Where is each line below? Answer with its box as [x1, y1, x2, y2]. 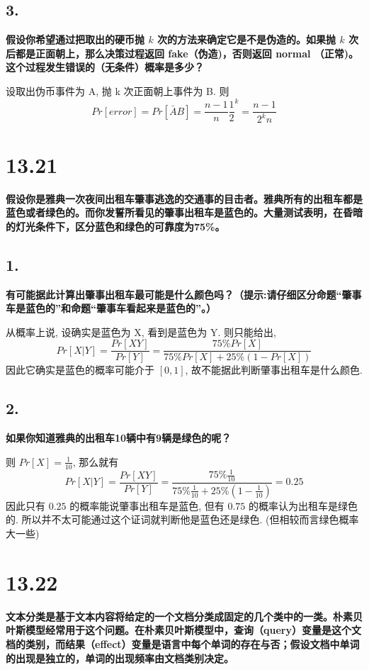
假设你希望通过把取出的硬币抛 [6, 32, 144, 47]
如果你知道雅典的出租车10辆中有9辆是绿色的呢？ [6, 430, 232, 445]
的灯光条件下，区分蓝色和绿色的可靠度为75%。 [6, 218, 225, 233]
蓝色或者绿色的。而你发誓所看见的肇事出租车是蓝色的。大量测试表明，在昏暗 [6, 205, 363, 220]
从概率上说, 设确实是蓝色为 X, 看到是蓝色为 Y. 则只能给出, [6, 324, 276, 339]
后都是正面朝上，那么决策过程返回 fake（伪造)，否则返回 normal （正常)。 [6, 45, 359, 60]
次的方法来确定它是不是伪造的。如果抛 [157, 32, 336, 47]
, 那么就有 [72, 454, 119, 469]
